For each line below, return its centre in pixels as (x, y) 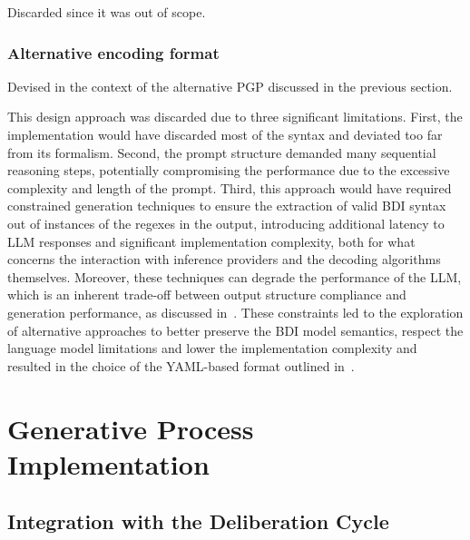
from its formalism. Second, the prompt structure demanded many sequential (222, 152)
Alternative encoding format (113, 52)
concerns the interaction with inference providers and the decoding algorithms (224, 259)
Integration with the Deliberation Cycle (198, 521)
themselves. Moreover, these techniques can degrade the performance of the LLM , (235, 276)
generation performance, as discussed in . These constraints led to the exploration (235, 312)
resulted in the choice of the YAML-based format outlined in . (181, 365)
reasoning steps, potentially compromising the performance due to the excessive (229, 170)
